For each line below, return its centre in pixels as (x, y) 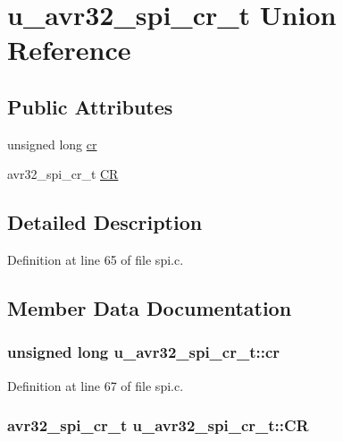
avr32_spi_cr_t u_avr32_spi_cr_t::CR (158, 425)
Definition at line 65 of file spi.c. (96, 260)
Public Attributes (90, 106)
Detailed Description (105, 222)
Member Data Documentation (150, 308)
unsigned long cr (52, 144)
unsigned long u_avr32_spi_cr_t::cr (144, 352)
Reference (69, 50)
